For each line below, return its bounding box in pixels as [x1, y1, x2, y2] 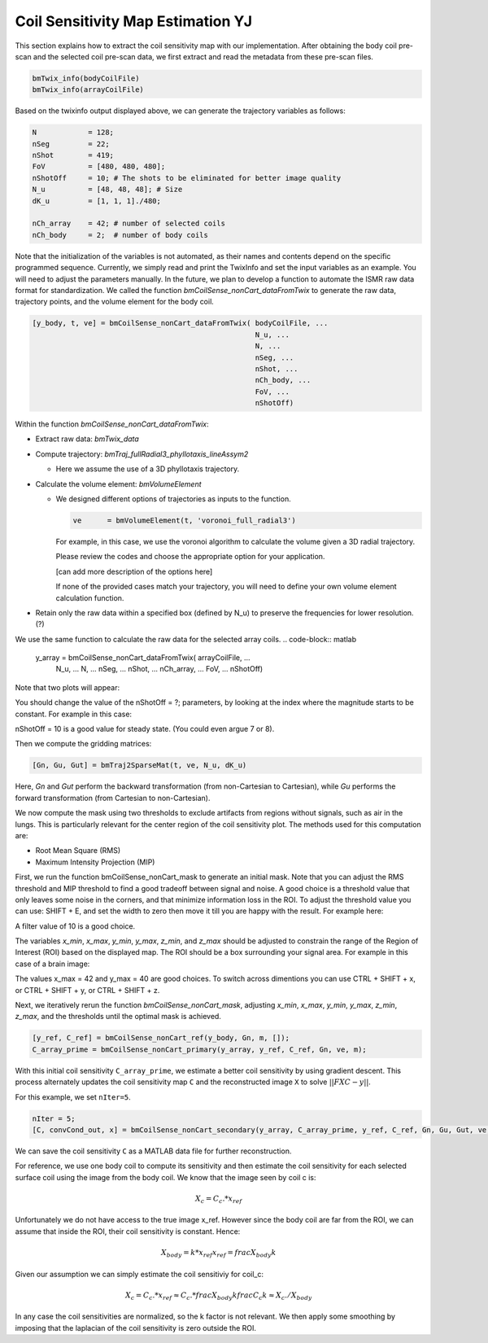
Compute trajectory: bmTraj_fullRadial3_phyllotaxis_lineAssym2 [35, 448, 249, 459]
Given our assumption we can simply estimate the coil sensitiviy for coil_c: [15, 1269, 264, 1279]
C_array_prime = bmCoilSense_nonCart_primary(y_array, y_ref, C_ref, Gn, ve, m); [32, 1044, 368, 1054]
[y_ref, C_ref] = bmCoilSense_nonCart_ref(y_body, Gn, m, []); [32, 1034, 290, 1043]
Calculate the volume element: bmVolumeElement [35, 479, 203, 488]
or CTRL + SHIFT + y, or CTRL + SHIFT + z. [15, 985, 160, 995]
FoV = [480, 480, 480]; [32, 162, 166, 171]
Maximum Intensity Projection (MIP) [35, 857, 155, 867]
